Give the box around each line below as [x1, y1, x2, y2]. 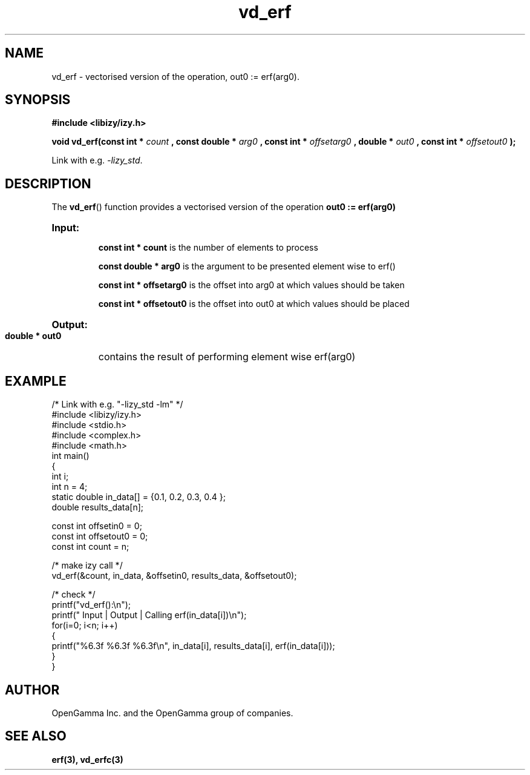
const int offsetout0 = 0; [51, 531, 148, 542]
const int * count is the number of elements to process [98, 242, 318, 253]
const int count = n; [51, 541, 129, 552]
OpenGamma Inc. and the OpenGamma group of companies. [51, 707, 293, 718]
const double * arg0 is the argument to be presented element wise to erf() [98, 261, 396, 272]
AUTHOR [5, 682, 60, 697]
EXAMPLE [5, 373, 67, 389]
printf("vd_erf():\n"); [51, 599, 131, 610]
